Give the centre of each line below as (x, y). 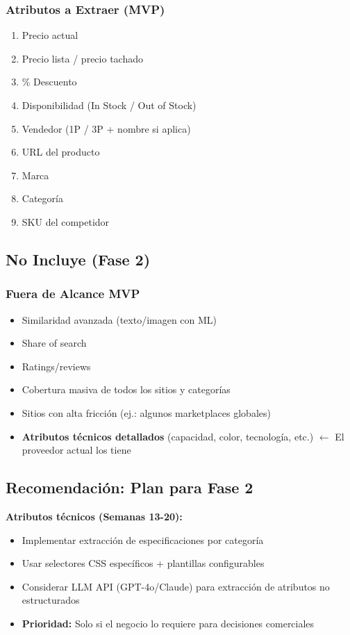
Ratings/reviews (56, 366)
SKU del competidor (66, 221)
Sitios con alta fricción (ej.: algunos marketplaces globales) (146, 412)
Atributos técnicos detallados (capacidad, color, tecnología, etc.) (168, 436)
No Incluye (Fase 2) (78, 259)
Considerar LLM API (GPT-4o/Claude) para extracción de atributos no (176, 586)
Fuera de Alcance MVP (73, 294)
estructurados (51, 600)
